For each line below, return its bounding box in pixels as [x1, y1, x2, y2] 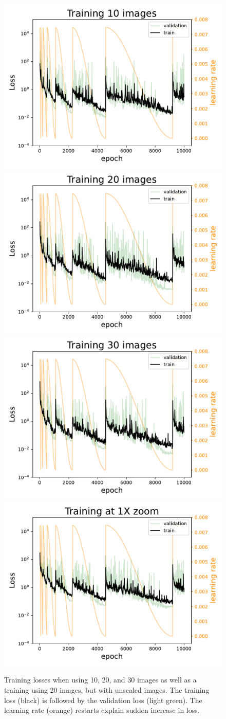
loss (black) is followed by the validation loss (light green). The [4, 694, 202, 705]
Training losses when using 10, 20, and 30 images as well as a [4, 674, 197, 685]
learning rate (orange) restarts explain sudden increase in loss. [4, 705, 200, 715]
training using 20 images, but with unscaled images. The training [4, 684, 210, 695]
